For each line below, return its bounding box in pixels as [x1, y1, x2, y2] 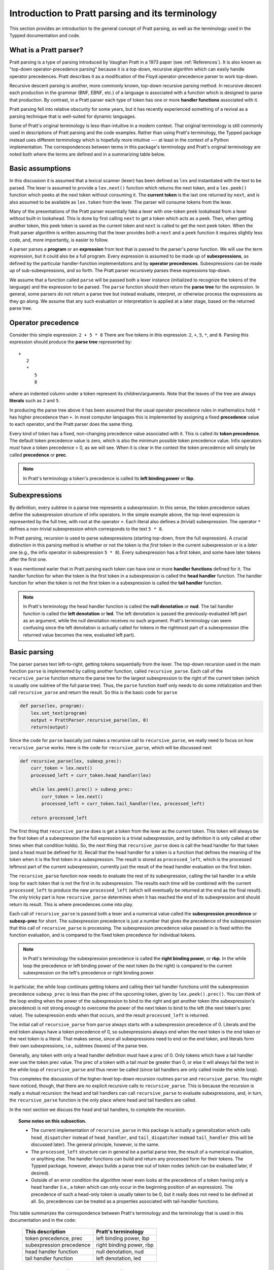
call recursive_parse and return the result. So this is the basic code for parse [9, 689, 178, 695]
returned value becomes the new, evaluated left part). [23, 631, 135, 638]
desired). [31, 1170, 50, 1176]
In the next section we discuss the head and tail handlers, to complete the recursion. [9, 1106, 186, 1113]
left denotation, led [96, 1255, 142, 1262]
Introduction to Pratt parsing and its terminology [9, 8, 217, 19]
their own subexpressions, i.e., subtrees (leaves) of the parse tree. [9, 1043, 148, 1049]
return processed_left [30, 815, 87, 820]
